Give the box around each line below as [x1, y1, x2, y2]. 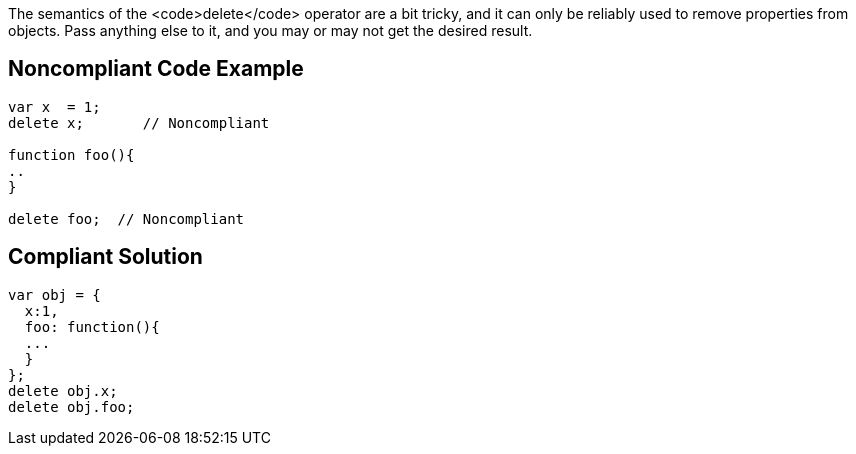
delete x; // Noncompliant [8, 114, 270, 131]
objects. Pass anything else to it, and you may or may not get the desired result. [8, 22, 533, 39]
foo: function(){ [24, 318, 160, 335]
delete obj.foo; [8, 398, 135, 415]
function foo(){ [8, 146, 135, 163]
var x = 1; [8, 98, 101, 115]
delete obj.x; [8, 382, 118, 399]
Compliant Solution [8, 244, 203, 270]
